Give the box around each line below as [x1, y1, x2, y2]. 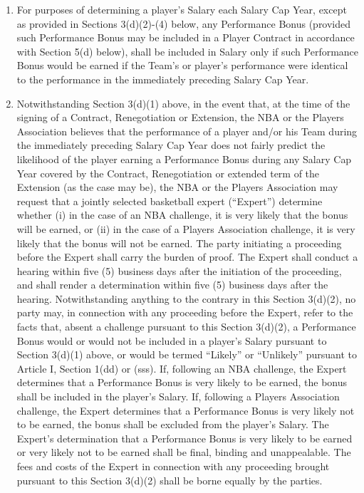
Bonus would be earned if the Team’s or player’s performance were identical [16, 58, 348, 73]
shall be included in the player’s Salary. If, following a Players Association [16, 389, 340, 404]
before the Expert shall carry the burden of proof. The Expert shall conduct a [16, 249, 358, 264]
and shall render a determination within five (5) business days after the [16, 277, 328, 292]
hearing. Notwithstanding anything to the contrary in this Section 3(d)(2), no [16, 291, 356, 306]
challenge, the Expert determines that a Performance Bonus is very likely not [16, 403, 355, 417]
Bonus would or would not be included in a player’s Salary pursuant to [16, 333, 327, 348]
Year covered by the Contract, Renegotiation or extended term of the [16, 165, 320, 180]
